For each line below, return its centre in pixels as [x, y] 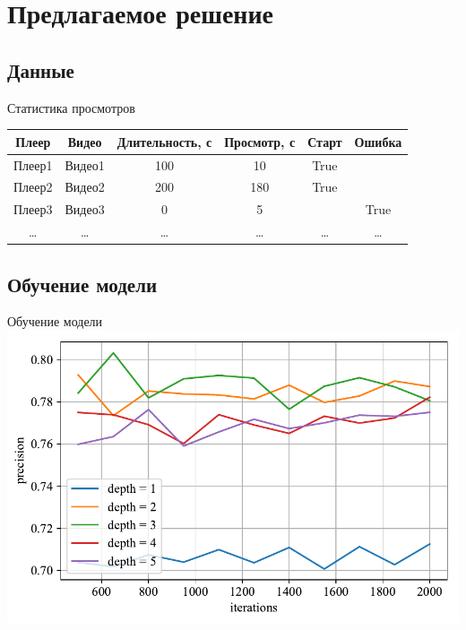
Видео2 [85, 187]
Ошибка [378, 141]
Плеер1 [33, 164]
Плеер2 [33, 187]
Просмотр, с [260, 141]
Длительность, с [164, 141]
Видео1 [85, 164]
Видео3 [85, 209]
